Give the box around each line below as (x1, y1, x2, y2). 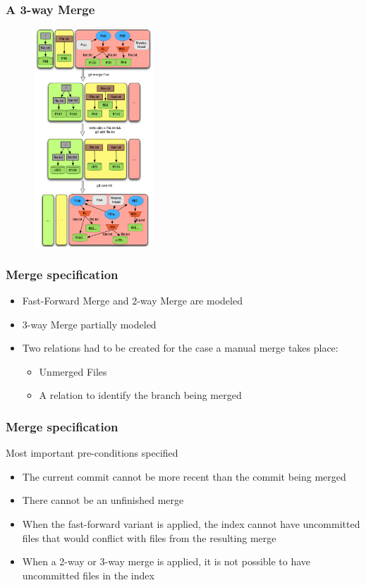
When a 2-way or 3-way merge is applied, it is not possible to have (22, 554, 311, 569)
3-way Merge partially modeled (22, 316, 157, 331)
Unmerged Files (39, 364, 107, 378)
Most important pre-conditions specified (6, 445, 178, 460)
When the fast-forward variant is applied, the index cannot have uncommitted (22, 517, 360, 531)
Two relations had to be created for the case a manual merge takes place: (22, 340, 338, 355)
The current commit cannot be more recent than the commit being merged (22, 469, 346, 484)
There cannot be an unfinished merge (22, 493, 184, 507)
